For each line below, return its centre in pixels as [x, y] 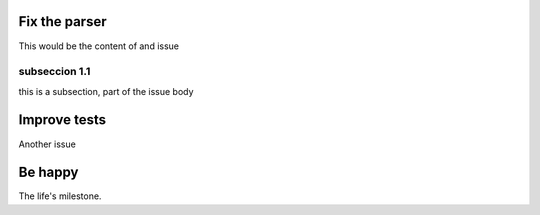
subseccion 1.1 [54, 72]
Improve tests [62, 120]
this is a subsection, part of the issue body [106, 91]
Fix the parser [62, 21]
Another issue [47, 144]
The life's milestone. [60, 196]
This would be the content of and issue [99, 46]
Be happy [48, 172]
